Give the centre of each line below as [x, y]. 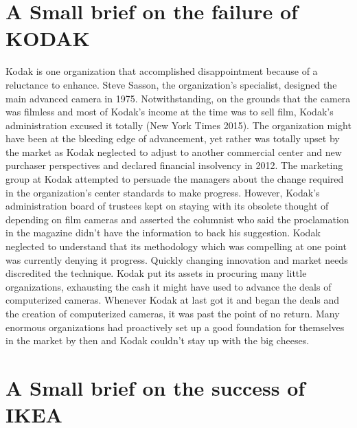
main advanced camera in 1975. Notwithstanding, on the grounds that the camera [178, 98]
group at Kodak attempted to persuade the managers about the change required [175, 179]
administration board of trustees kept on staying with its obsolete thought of [167, 206]
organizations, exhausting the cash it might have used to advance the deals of [169, 286]
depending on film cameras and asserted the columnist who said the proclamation [177, 219]
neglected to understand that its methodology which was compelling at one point [176, 246]
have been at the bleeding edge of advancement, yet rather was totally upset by [173, 138]
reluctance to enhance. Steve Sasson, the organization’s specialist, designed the [171, 84]
